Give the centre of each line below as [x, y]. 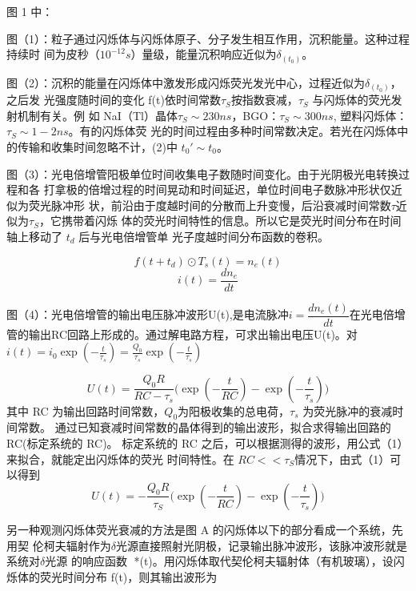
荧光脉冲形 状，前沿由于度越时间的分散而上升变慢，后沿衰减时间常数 [210, 205]
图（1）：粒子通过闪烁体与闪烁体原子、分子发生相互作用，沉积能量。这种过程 [208, 38]
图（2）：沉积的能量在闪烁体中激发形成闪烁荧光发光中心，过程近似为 [186, 82]
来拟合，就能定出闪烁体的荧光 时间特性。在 [120, 458]
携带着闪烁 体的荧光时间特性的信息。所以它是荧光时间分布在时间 [231, 221]
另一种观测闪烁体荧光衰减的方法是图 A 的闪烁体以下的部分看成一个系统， [199, 529]
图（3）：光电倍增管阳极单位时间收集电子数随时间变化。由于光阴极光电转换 [202, 173]
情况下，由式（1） [342, 458]
